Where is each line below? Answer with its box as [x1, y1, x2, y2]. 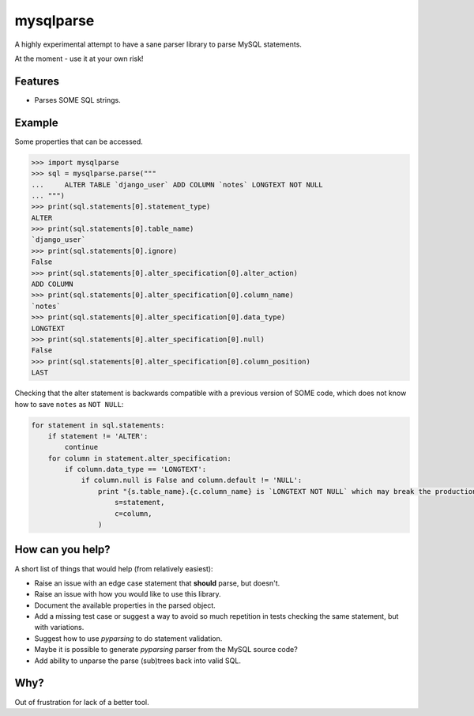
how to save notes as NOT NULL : [14, 399, 124, 409]
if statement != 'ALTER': [47, 431, 149, 440]
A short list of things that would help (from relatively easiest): [14, 563, 213, 573]
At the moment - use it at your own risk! [14, 54, 144, 63]
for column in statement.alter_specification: [47, 454, 232, 462]
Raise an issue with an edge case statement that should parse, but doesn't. [34, 578, 280, 588]
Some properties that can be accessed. [14, 137, 144, 146]
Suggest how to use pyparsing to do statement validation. [34, 633, 223, 643]
